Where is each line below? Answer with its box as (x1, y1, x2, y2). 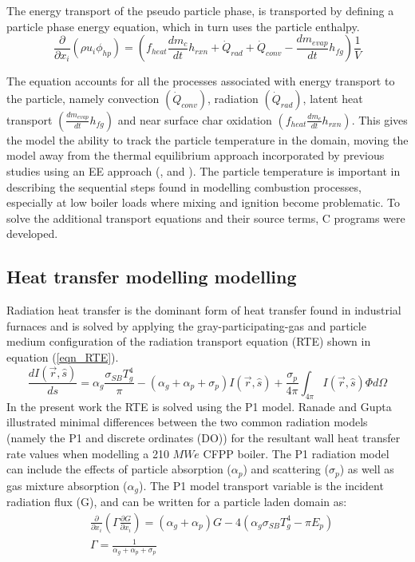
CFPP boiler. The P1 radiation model (203, 445, 389, 461)
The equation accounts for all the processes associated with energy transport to (6, 73, 395, 89)
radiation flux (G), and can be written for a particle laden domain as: (6, 493, 347, 510)
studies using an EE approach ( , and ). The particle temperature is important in (6, 162, 401, 179)
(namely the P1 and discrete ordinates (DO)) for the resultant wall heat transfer (6, 429, 401, 445)
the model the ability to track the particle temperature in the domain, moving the (6, 131, 409, 148)
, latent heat (302, 89, 363, 106)
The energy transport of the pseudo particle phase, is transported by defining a (6, 2, 394, 18)
